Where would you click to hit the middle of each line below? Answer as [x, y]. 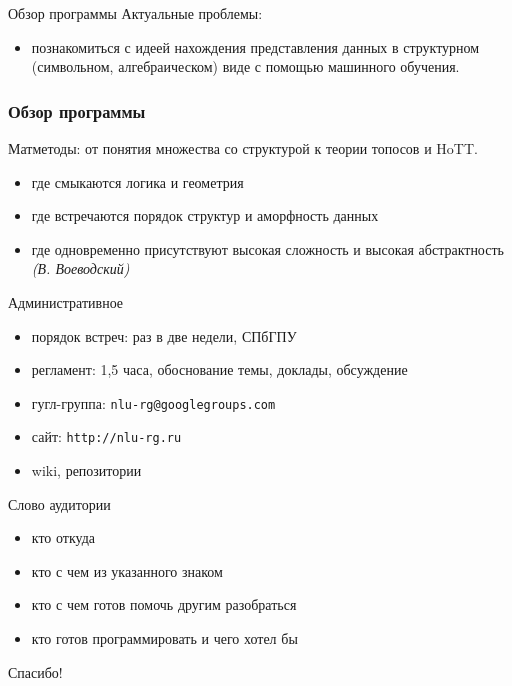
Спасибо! [35, 671]
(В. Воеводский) [80, 268]
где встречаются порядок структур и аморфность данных [205, 215]
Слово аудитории [59, 503]
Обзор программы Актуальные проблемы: [135, 13]
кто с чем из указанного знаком [127, 570]
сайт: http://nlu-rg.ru [106, 436]
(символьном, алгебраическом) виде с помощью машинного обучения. [245, 66]
